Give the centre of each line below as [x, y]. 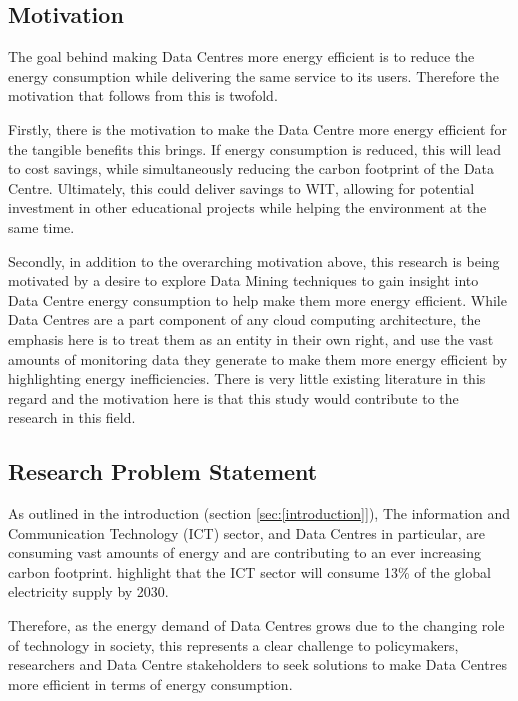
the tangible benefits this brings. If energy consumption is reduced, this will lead [254, 148]
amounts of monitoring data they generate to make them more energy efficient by [258, 358]
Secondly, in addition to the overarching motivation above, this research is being [254, 260]
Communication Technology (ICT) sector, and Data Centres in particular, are [246, 532]
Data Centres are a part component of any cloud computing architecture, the [244, 319]
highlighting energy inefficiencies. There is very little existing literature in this [247, 378]
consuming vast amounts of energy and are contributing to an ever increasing [245, 552]
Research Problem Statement [163, 471]
